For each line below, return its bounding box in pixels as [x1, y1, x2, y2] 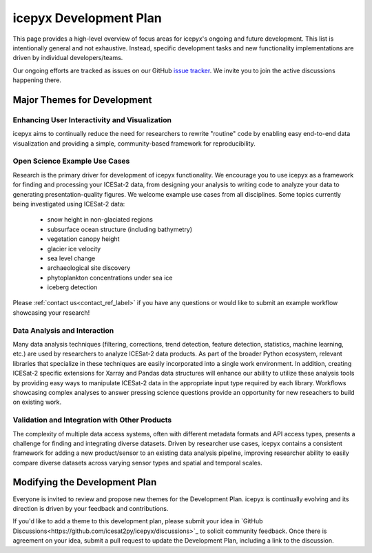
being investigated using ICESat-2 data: [12, 200, 125, 208]
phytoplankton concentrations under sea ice [47, 273, 173, 282]
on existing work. [12, 398, 62, 407]
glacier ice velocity [47, 244, 101, 253]
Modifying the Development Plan [12, 476, 157, 488]
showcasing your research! [12, 308, 90, 317]
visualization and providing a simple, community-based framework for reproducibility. [12, 139, 256, 148]
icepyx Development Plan [12, 10, 162, 26]
